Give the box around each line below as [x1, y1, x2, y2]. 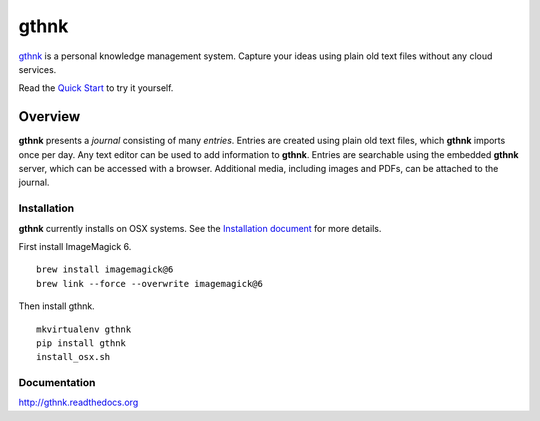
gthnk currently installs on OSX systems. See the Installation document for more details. [18, 222, 382, 234]
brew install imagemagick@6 [36, 264, 174, 275]
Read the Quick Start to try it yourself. [18, 82, 174, 94]
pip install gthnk [36, 337, 127, 349]
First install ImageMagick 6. [18, 240, 132, 252]
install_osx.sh [36, 351, 111, 363]
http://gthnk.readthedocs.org [18, 396, 139, 409]
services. [18, 63, 57, 75]
